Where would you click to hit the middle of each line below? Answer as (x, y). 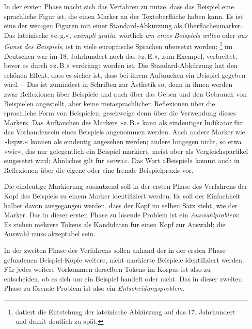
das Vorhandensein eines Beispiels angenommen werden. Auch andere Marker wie (125, 132)
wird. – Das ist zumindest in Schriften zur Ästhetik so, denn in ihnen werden (118, 84)
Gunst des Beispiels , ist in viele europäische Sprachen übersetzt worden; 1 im (118, 46)
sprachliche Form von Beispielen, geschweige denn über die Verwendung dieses (120, 113)
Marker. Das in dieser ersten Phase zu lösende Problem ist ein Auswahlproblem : (122, 215)
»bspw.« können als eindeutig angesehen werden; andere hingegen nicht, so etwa (123, 141)
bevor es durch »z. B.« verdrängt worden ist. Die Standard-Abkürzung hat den (121, 65)
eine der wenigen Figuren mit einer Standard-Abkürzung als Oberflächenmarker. (123, 25)
